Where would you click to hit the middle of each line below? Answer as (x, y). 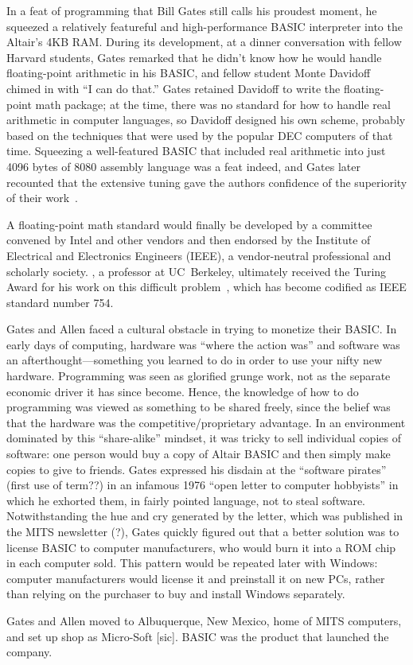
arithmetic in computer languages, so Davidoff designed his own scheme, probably (206, 120)
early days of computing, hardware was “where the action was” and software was (203, 344)
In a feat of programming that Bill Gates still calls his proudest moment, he (192, 10)
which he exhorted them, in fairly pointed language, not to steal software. (186, 500)
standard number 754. (60, 302)
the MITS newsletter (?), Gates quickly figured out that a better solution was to (203, 531)
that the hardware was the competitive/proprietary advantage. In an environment (206, 422)
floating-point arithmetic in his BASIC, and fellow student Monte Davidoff (189, 73)
